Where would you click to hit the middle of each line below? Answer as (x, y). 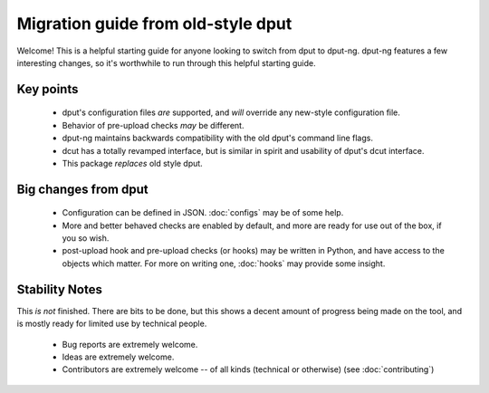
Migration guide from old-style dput (154, 24)
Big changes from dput (82, 189)
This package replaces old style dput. (132, 163)
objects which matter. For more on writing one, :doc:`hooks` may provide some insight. (224, 264)
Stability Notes (60, 289)
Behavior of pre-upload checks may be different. (153, 125)
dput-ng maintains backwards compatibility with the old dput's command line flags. (217, 138)
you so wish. (86, 238)
